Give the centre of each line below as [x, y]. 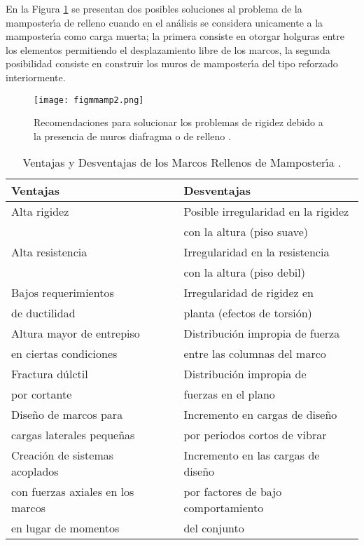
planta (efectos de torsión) [248, 313]
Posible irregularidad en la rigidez [266, 212]
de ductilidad [43, 313]
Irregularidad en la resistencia [257, 252]
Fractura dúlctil [50, 374]
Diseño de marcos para [67, 415]
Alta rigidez [40, 212]
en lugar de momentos [65, 528]
